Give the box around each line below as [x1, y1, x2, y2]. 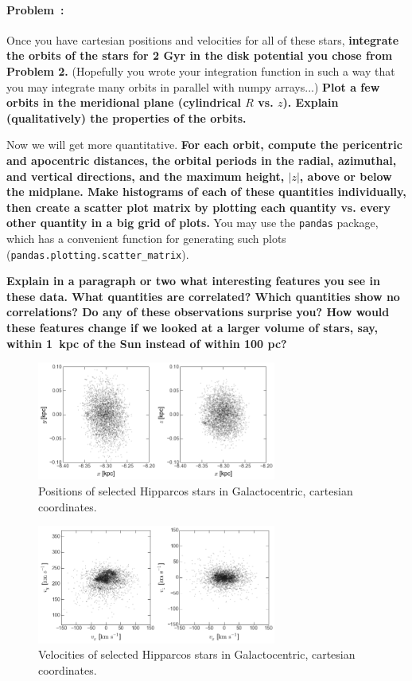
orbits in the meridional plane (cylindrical [6, 94, 241, 111]
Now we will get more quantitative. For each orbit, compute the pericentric [6, 136, 402, 153]
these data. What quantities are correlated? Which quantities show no [6, 288, 400, 304]
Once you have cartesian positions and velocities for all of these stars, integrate [6, 31, 399, 48]
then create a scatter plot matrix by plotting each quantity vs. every [6, 198, 391, 215]
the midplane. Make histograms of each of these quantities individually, [6, 183, 406, 200]
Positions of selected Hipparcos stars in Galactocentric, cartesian [38, 482, 353, 499]
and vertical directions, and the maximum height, [6, 167, 285, 184]
